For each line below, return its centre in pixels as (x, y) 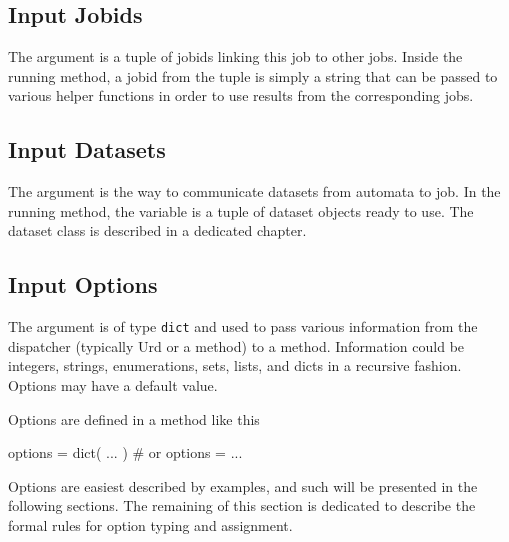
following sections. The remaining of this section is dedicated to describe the (242, 505)
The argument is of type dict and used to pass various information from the (243, 326)
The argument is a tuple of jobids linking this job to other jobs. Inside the (235, 56)
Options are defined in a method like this (134, 418)
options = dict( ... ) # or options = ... (125, 452)
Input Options (83, 284)
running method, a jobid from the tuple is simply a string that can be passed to (253, 75)
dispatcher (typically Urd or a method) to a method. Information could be (236, 345)
